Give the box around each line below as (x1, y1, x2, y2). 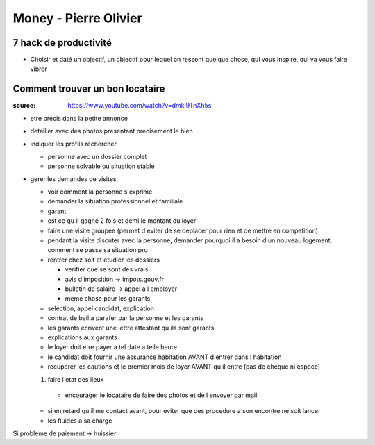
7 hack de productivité (12, 37, 112, 49)
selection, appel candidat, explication (47, 304, 154, 312)
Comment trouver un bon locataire (12, 83, 165, 95)
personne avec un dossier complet (47, 152, 147, 160)
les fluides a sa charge (47, 417, 112, 425)
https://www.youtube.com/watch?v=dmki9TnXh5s (67, 101, 212, 110)
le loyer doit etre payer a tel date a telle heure (47, 343, 177, 351)
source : (12, 101, 36, 110)
